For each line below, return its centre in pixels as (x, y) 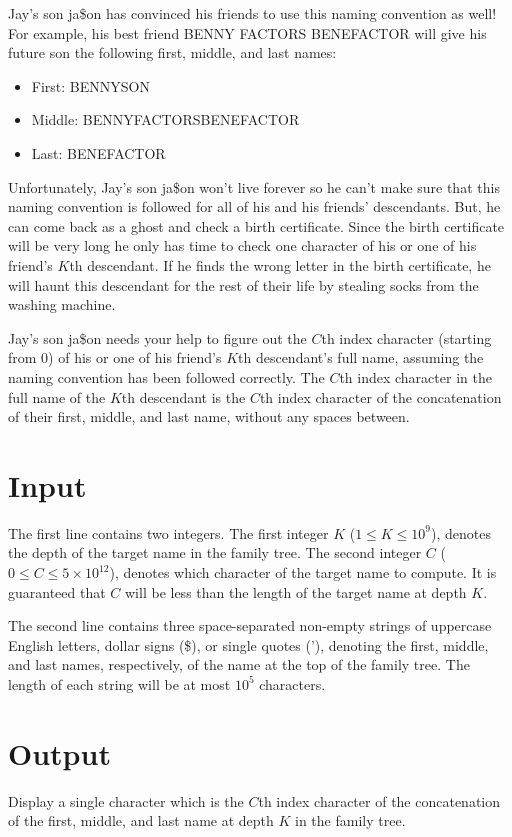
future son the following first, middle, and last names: (172, 52)
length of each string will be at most (119, 683)
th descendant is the (183, 396)
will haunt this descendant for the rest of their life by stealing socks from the (243, 284)
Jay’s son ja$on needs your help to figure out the (157, 337)
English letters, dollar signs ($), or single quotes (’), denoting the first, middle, (248, 644)
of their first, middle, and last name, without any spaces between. (209, 416)
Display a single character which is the (126, 800)
